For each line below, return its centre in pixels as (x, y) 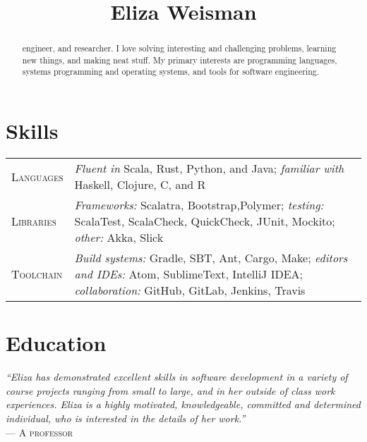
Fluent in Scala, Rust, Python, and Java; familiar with (209, 168)
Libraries (34, 221)
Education (56, 343)
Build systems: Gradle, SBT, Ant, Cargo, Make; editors (211, 258)
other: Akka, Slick (119, 238)
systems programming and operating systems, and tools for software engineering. (170, 72)
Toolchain (37, 274)
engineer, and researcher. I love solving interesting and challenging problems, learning (179, 48)
